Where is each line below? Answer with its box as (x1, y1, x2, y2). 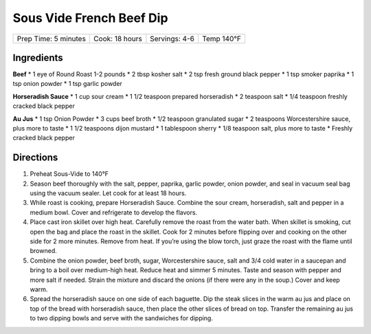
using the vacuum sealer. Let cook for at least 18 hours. (30, 189, 187, 197)
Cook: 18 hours (93, 34, 142, 43)
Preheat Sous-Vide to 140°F (30, 170, 109, 178)
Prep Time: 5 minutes (16, 34, 86, 43)
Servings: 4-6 (150, 34, 195, 43)
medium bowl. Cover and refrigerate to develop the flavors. (30, 208, 198, 216)
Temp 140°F (201, 34, 242, 43)
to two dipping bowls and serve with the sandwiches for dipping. (30, 314, 213, 322)
